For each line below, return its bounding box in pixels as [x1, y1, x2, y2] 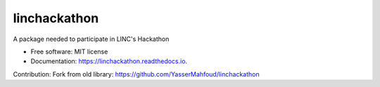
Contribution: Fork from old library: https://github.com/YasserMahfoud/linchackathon [13, 70, 260, 78]
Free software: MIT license [30, 47, 108, 56]
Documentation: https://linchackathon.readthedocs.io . [30, 57, 188, 65]
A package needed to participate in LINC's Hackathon [13, 35, 170, 43]
